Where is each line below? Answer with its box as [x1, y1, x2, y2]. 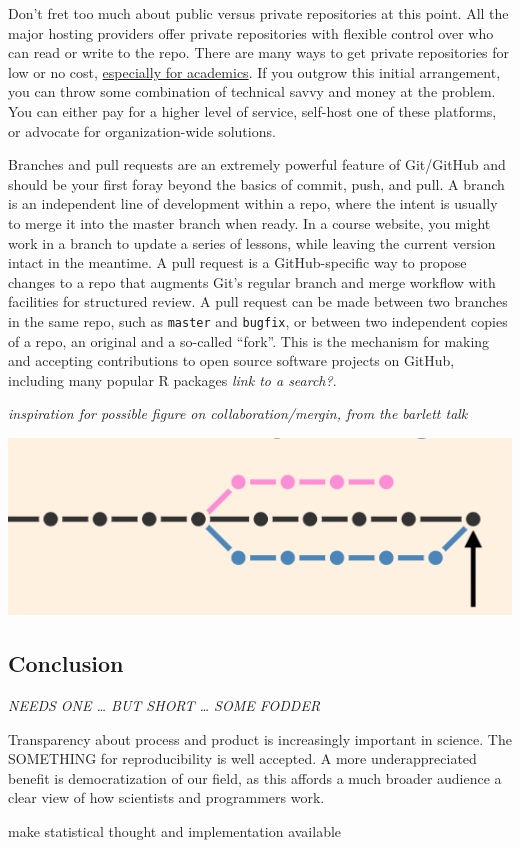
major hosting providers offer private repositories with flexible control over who [8, 22, 494, 43]
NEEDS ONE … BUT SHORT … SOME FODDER [8, 695, 321, 716]
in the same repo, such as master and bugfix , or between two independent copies [8, 310, 508, 331]
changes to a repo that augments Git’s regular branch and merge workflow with [8, 271, 496, 292]
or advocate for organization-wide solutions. [8, 120, 276, 141]
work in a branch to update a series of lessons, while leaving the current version [8, 232, 496, 253]
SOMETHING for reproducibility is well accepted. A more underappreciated [8, 748, 477, 769]
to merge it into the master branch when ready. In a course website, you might [8, 212, 491, 233]
